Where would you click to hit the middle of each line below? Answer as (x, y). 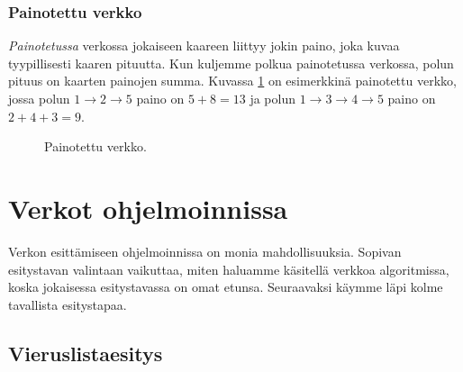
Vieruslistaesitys (86, 353)
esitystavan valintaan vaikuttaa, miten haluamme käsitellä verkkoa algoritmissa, (229, 269)
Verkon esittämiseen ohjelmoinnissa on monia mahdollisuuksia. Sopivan (205, 251)
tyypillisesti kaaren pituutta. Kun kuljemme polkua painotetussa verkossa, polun (231, 63)
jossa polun (39, 98)
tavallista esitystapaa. (68, 304)
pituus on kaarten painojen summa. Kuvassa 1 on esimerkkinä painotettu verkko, (232, 81)
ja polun (273, 98)
